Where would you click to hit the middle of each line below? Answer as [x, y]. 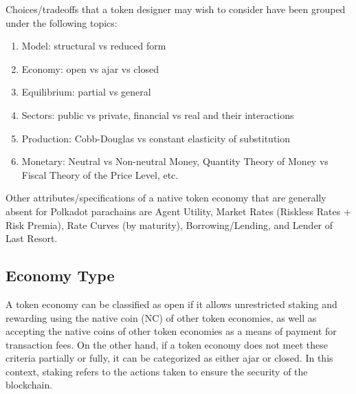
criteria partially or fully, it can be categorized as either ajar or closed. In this [169, 358]
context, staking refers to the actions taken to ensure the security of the [157, 371]
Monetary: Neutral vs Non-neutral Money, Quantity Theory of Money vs [175, 161]
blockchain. [29, 385]
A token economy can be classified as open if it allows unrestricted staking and [171, 304]
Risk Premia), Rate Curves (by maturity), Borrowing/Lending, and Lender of [169, 225]
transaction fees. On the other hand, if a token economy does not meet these [167, 344]
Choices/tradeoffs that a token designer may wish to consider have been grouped [176, 9]
